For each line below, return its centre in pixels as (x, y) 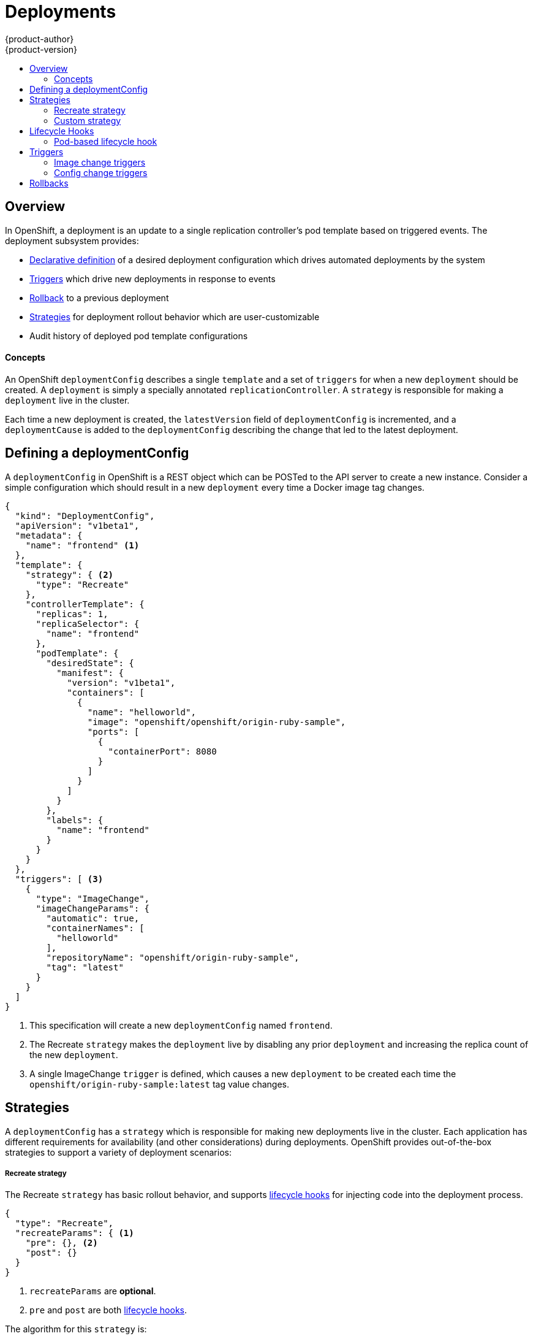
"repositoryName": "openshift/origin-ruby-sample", (173, 957)
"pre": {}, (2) (62, 1243)
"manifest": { (90, 673)
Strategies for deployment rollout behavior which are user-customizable (175, 317)
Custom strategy (88, 120)
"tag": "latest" (85, 967)
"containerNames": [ (95, 928)
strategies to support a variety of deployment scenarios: (118, 1152)
